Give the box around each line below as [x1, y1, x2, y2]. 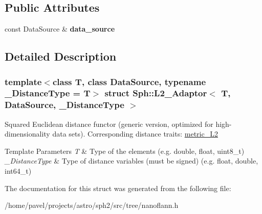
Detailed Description [5, 48, 117, 64]
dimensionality [5, 128, 50, 139]
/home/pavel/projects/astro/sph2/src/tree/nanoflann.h [5, 200, 179, 210]
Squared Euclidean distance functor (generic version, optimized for [5, 118, 213, 129]
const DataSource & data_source [5, 23, 115, 34]
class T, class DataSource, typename [52, 75, 206, 88]
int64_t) [5, 166, 32, 176]
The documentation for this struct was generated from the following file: [5, 182, 231, 193]
